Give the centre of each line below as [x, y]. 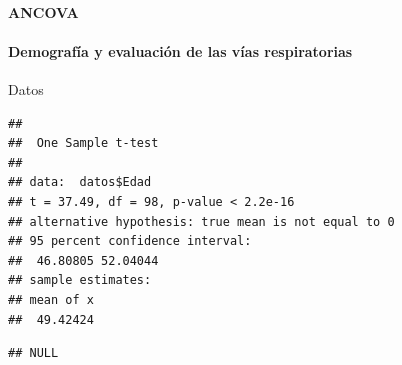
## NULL [33, 353]
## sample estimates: [80, 280]
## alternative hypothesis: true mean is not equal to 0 [201, 221]
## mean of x [51, 299]
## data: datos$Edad [80, 182]
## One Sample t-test [83, 143]
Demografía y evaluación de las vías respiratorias [180, 50]
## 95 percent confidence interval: [130, 241]
